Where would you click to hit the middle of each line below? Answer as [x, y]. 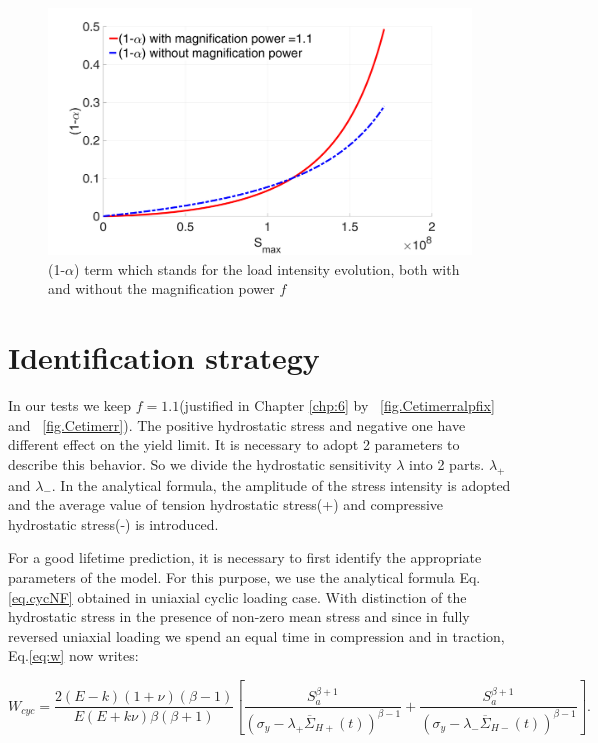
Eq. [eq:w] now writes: [73, 655]
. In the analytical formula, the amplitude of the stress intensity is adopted [281, 484]
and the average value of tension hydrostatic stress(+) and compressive [226, 504]
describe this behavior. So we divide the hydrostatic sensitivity [200, 463]
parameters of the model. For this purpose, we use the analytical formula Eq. [244, 577]
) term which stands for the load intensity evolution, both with [267, 268]
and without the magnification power [161, 288]
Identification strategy [164, 357]
